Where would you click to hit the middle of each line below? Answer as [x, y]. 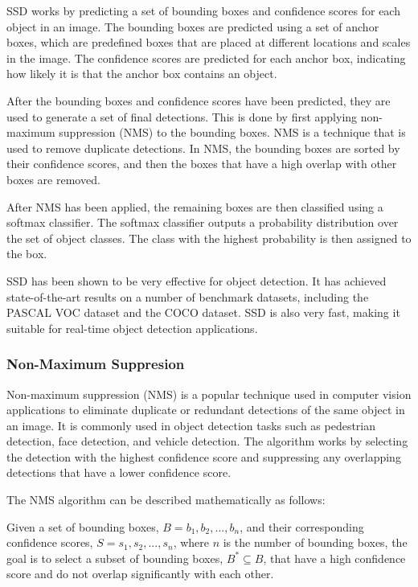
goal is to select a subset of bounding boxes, [115, 558]
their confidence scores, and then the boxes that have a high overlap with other [202, 164]
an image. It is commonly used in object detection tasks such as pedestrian [191, 425]
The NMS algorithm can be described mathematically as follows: [166, 500]
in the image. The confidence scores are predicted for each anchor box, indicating [206, 57]
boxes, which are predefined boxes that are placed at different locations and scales [209, 42]
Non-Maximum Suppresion [96, 364]
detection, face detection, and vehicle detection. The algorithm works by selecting [207, 441]
